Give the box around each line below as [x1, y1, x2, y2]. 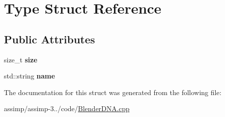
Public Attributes [4, 31, 95, 46]
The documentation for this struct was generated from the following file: [4, 87, 222, 97]
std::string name [4, 71, 55, 81]
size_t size [4, 54, 37, 64]
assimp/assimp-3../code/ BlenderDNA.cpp [4, 103, 130, 114]
